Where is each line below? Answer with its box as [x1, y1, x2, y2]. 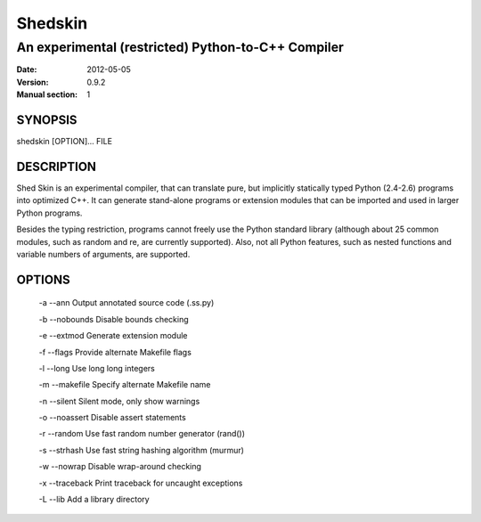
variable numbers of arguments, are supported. [16, 249, 191, 259]
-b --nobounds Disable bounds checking [38, 314, 189, 324]
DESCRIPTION [16, 159, 97, 174]
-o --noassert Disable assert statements [38, 412, 186, 423]
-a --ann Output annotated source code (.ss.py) [38, 298, 215, 308]
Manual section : [16, 89, 78, 100]
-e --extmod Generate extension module [38, 330, 188, 341]
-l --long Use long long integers [38, 363, 155, 373]
